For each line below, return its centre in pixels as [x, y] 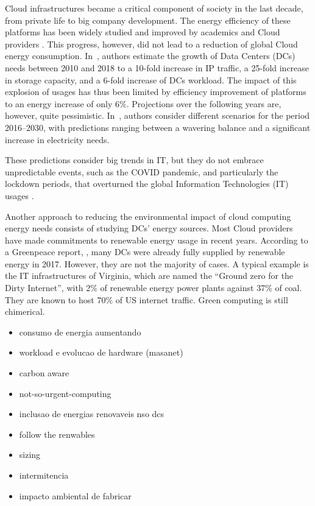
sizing [30, 455]
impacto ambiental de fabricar [75, 495]
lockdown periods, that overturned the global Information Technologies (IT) [147, 184]
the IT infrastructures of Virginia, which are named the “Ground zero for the [149, 276]
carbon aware [44, 373]
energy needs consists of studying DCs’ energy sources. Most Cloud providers [149, 228]
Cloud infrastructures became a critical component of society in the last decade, [154, 8]
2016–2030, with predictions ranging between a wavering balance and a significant [158, 127]
